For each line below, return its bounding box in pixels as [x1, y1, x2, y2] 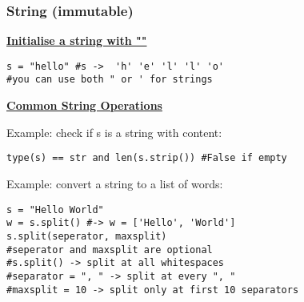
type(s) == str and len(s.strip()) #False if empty [6, 152, 287, 164]
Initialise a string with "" [6, 32, 147, 49]
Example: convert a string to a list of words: [6, 175, 223, 191]
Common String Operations [6, 97, 162, 114]
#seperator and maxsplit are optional [6, 244, 213, 256]
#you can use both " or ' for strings [6, 74, 213, 86]
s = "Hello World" [6, 203, 104, 215]
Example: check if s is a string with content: [6, 123, 222, 140]
